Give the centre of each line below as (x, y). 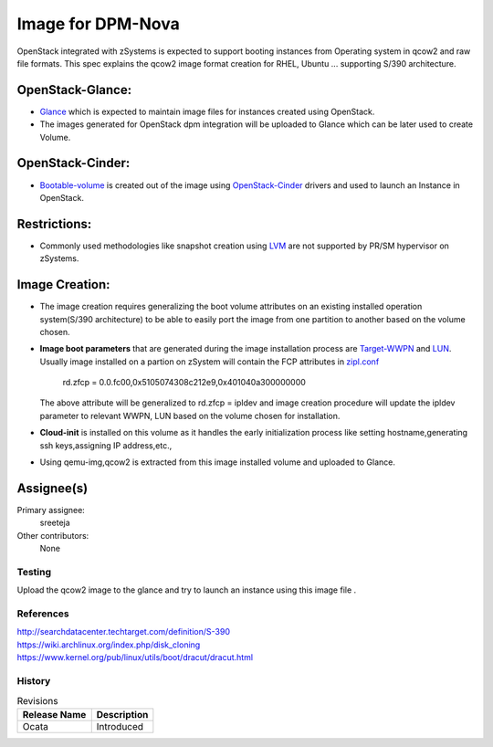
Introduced (120, 726)
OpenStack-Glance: (74, 90)
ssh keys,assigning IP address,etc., (106, 445)
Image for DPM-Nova (98, 24)
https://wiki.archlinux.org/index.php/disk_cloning (109, 645)
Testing (34, 572)
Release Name (54, 714)
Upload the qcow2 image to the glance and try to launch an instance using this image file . (187, 590)
